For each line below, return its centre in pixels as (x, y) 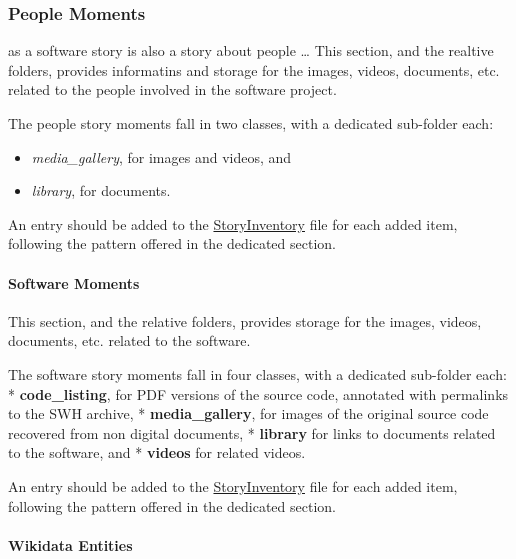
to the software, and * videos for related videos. (157, 452)
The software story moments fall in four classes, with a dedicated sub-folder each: (257, 373)
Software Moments (74, 282)
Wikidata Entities (70, 544)
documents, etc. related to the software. (129, 340)
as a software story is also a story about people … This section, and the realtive (251, 50)
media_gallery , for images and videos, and (161, 156)
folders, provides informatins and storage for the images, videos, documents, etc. (254, 69)
